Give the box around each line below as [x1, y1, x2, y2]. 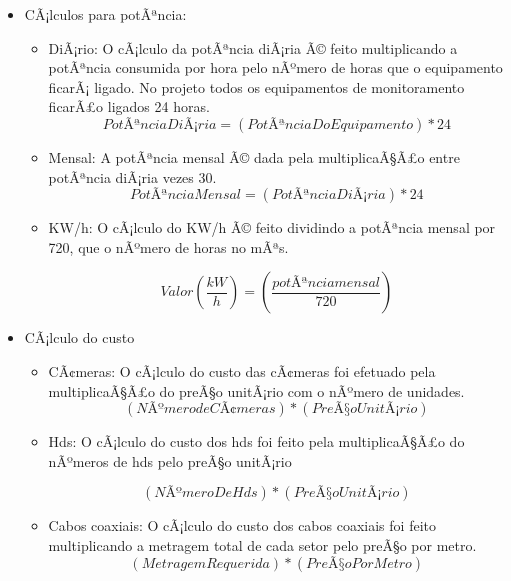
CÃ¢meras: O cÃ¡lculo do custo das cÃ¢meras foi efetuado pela [48, 360, 436, 381]
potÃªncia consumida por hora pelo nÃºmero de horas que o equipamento [48, 57, 503, 78]
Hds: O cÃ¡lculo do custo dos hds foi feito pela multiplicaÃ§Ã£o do [48, 431, 465, 452]
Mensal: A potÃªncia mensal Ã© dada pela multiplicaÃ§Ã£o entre [48, 146, 460, 167]
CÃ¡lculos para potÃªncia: [24, 4, 187, 24]
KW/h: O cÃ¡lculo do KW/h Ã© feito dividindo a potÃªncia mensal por [48, 217, 496, 238]
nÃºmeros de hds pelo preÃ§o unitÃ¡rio [48, 450, 292, 471]
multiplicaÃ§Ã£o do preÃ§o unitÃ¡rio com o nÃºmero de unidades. [48, 380, 465, 401]
